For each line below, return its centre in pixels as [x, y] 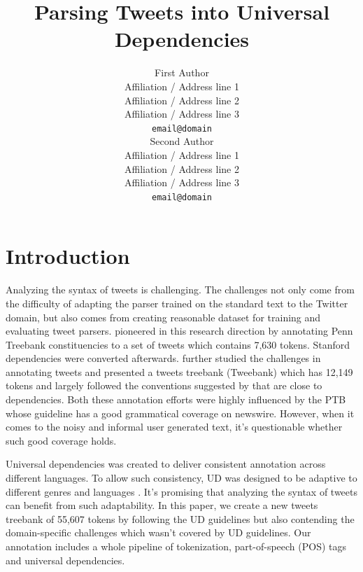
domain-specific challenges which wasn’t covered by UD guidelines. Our [158, 532]
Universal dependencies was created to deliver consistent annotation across [166, 464]
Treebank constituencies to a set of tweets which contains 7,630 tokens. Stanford [178, 344]
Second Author [182, 141]
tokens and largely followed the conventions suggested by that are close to [164, 385]
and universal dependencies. [65, 560]
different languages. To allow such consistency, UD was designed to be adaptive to [181, 478]
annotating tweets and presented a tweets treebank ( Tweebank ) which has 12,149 [179, 371]
